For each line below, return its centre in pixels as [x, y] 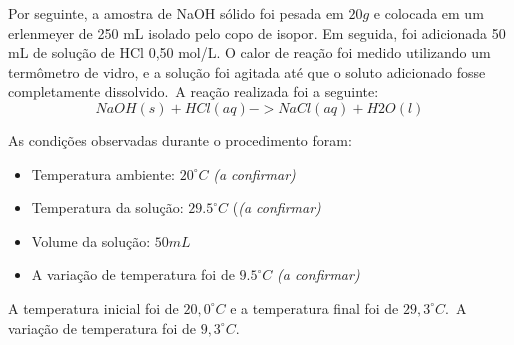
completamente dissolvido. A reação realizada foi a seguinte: [193, 91]
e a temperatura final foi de [314, 307]
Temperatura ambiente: [103, 173]
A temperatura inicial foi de [93, 307]
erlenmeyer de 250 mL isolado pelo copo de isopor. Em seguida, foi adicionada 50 [257, 32]
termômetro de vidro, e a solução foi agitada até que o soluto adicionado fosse [247, 71]
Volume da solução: [91, 240]
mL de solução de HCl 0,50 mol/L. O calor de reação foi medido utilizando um [249, 52]
